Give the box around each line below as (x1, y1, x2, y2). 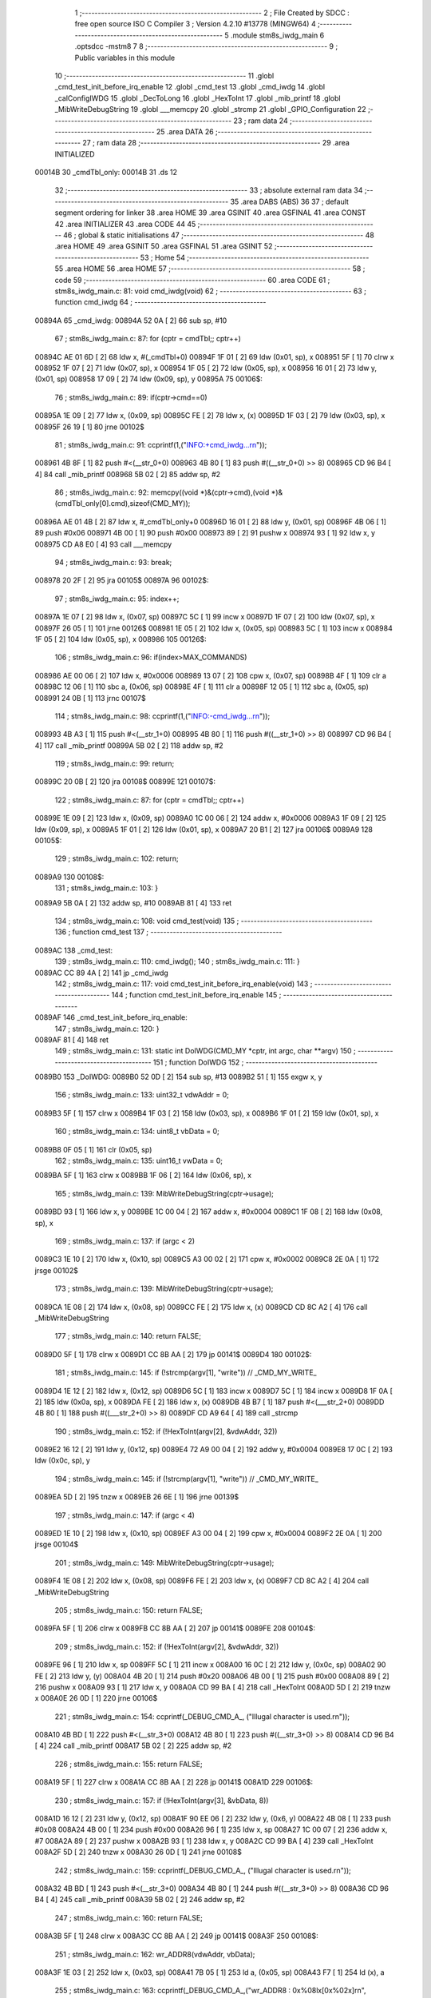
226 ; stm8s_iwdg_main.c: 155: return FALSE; (54, 1759, 203, 1769)
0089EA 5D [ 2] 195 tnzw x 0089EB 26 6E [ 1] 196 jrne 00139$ (34, 1492, 239, 1502)
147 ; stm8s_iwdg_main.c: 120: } (54, 1024, 160, 1033)
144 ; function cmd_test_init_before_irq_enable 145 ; (111, 990, 282, 1000)
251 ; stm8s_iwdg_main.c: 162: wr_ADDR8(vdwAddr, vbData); (54, 1949, 255, 1959)
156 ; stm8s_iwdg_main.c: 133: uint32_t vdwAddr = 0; (54, 1090, 229, 1100)
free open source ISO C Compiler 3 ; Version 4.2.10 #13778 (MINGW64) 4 (74, 19, 316, 29)
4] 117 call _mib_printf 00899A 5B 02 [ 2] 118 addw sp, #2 (34, 740, 223, 750)
